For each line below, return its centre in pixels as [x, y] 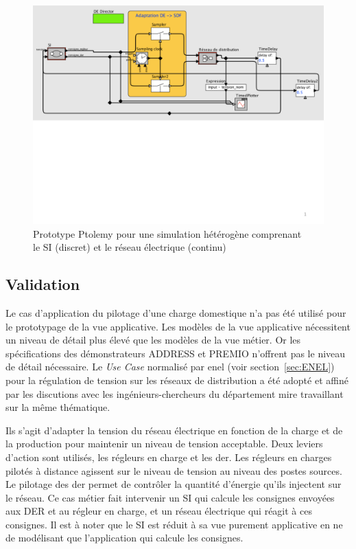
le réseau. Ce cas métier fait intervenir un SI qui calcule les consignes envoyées [170, 497]
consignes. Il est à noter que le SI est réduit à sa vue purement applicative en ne [174, 524]
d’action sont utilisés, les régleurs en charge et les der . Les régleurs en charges [169, 457]
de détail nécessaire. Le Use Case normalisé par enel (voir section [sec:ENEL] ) [170, 367]
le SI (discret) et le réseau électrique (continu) [130, 247]
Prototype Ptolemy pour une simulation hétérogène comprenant [167, 233]
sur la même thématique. [58, 407]
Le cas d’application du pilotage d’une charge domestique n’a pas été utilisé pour [176, 312]
